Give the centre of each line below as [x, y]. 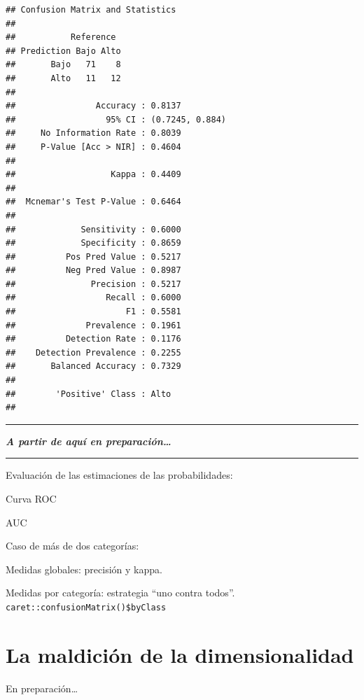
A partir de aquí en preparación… [89, 441]
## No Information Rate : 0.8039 [93, 133]
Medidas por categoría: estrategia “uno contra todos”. [120, 593]
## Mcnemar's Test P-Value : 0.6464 [93, 202]
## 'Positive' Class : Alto [89, 394]
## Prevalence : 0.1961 [93, 325]
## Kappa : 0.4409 [93, 175]
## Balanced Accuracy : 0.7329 [93, 366]
